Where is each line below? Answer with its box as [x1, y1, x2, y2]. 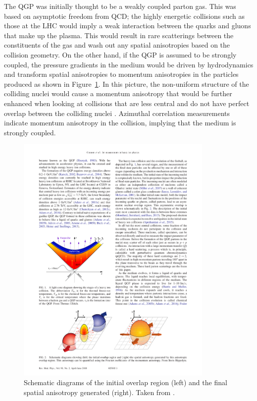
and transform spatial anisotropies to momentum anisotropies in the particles [4, 69, 239, 79]
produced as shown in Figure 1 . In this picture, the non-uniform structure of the [4, 78, 249, 89]
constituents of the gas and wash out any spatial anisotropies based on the [4, 40, 230, 50]
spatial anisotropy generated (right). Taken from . [24, 387, 175, 398]
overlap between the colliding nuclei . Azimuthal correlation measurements [4, 108, 230, 118]
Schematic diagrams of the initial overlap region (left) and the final [24, 377, 227, 388]
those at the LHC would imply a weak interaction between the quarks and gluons [4, 20, 251, 31]
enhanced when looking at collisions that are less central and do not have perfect [4, 98, 250, 108]
